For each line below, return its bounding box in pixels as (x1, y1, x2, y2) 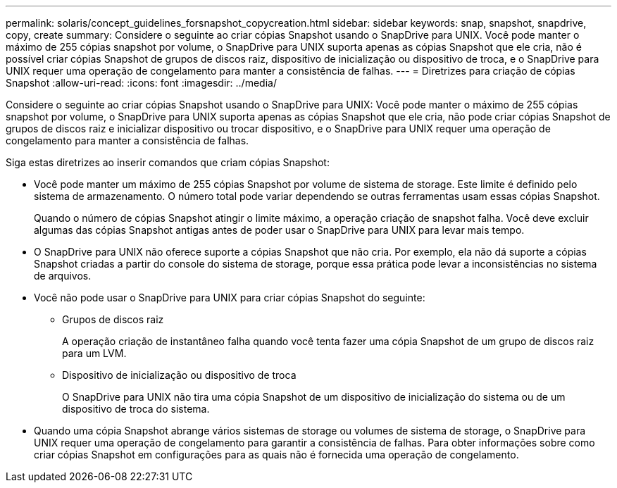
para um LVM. (62, 347, 127, 359)
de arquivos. (34, 270, 92, 282)
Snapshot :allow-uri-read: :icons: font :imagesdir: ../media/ (6, 77, 277, 89)
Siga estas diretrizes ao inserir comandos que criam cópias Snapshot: (6, 156, 330, 168)
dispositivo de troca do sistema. (62, 403, 210, 415)
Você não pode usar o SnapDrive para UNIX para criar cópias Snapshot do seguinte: (34, 292, 425, 304)
